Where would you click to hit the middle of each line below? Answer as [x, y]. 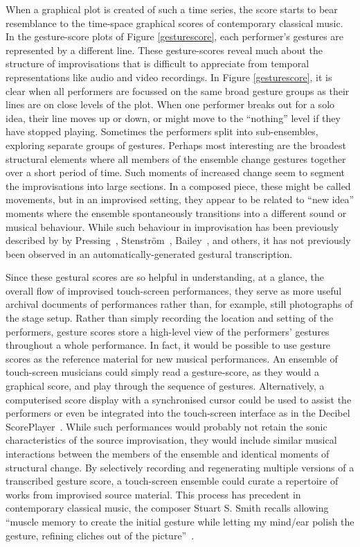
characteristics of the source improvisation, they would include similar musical [171, 440]
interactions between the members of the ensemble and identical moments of [168, 453]
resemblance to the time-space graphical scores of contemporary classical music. [174, 23]
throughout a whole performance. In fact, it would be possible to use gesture [168, 345]
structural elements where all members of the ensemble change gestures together [176, 158]
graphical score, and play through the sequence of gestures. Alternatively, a [165, 386]
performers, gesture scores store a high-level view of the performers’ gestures [168, 331]
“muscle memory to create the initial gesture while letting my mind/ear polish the [180, 521]
